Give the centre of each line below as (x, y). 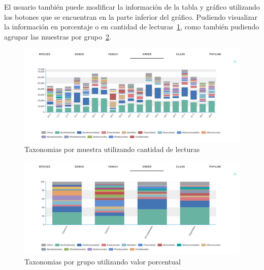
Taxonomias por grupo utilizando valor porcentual (103, 261)
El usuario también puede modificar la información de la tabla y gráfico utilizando (132, 7)
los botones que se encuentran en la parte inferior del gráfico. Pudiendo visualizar (131, 16)
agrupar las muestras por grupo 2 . (58, 36)
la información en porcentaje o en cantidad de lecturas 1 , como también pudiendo (132, 27)
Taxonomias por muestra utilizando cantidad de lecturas (112, 149)
